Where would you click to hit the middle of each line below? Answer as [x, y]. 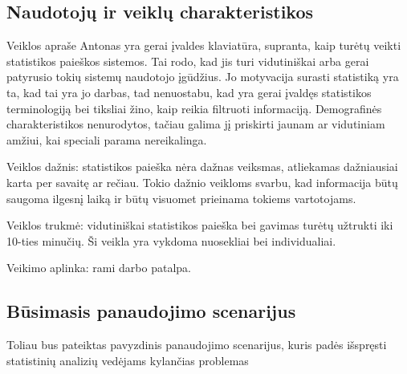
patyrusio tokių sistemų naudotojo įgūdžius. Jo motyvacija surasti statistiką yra [203, 77]
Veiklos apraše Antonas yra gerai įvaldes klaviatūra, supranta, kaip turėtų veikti [204, 45]
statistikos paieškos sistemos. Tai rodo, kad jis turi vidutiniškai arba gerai [188, 61]
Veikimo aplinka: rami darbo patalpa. [99, 268]
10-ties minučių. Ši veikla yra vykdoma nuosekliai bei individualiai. [171, 240]
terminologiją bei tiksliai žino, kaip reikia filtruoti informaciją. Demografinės [194, 108]
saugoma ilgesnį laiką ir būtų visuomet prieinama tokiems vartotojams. [181, 198]
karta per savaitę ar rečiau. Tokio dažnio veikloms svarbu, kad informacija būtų [202, 182]
